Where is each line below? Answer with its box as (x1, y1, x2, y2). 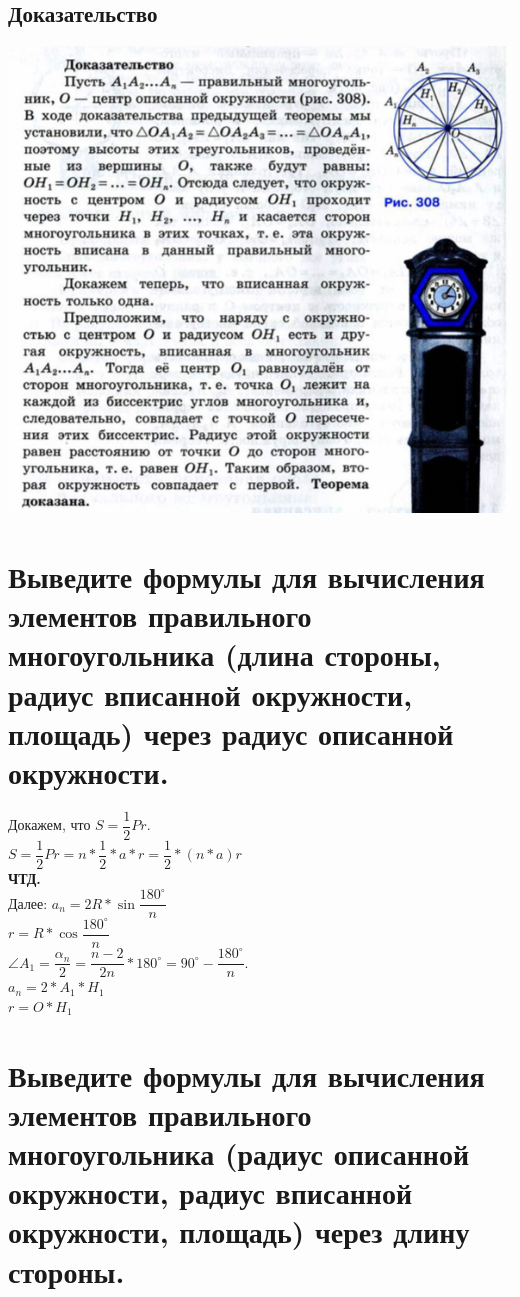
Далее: (8, 892, 48, 913)
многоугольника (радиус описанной (8, 1132, 470, 1173)
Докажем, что (8, 814, 91, 835)
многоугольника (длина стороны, (8, 634, 441, 675)
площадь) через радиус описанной (8, 712, 454, 753)
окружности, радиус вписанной (8, 1172, 413, 1213)
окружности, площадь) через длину (8, 1211, 470, 1252)
